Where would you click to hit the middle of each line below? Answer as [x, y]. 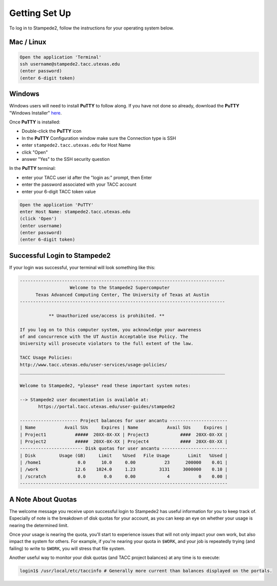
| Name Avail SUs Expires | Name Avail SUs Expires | [124, 428]
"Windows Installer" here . [35, 113]
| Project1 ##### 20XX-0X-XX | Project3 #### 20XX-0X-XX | [124, 434]
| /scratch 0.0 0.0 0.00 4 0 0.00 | [124, 476]
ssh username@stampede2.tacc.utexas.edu [70, 64]
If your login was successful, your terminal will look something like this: [82, 267]
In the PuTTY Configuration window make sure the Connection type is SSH [99, 138]
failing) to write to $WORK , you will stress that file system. [67, 548]
